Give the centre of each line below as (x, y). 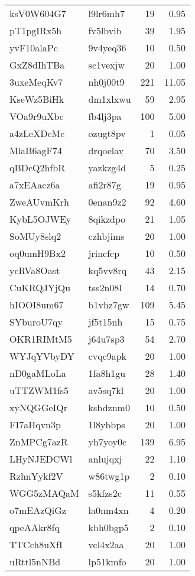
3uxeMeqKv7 (36, 82)
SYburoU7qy (36, 322)
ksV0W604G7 (38, 13)
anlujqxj (105, 459)
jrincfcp (104, 253)
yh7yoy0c (108, 442)
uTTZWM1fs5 (39, 390)
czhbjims (106, 236)
